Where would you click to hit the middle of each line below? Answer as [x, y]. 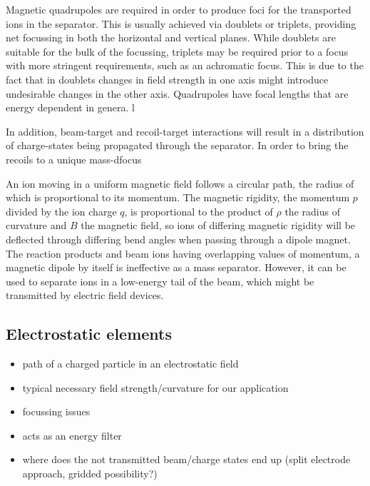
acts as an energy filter [72, 435]
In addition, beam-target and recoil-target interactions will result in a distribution [185, 131]
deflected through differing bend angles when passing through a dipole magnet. [178, 239]
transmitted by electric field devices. [85, 295]
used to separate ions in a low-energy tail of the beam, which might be [160, 281]
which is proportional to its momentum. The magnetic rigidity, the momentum [178, 197]
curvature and [36, 225]
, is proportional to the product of [199, 211]
